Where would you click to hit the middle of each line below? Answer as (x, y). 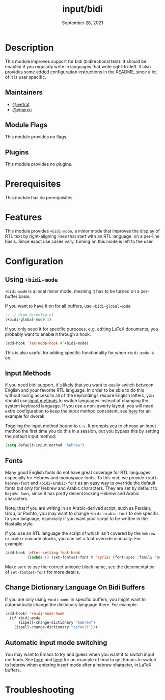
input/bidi (82, 9)
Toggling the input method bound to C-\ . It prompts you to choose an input (81, 426)
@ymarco (22, 110)
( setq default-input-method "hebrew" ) (45, 445)
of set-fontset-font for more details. (42, 572)
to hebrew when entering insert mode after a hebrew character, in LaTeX (78, 665)
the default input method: (31, 437)
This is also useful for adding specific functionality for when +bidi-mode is (80, 352)
